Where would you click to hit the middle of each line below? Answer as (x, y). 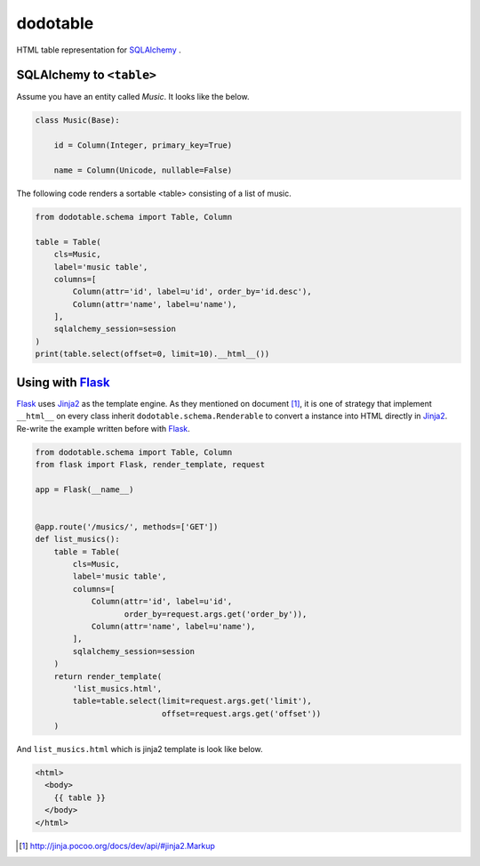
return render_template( (108, 676)
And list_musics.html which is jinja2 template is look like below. (140, 749)
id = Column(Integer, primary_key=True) (143, 146)
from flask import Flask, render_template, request (150, 464)
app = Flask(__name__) (84, 489)
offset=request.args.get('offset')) (241, 713)
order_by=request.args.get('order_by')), (216, 614)
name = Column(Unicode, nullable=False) (143, 170)
